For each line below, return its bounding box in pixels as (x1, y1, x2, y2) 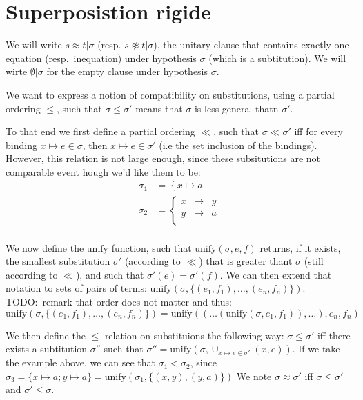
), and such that (75, 267, 144, 281)
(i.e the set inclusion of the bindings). (159, 137, 317, 152)
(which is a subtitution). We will (208, 50, 346, 65)
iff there (317, 328, 351, 342)
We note (236, 368, 272, 383)
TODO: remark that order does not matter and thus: (6, 294, 233, 308)
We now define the (6, 240, 84, 254)
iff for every (294, 124, 343, 139)
